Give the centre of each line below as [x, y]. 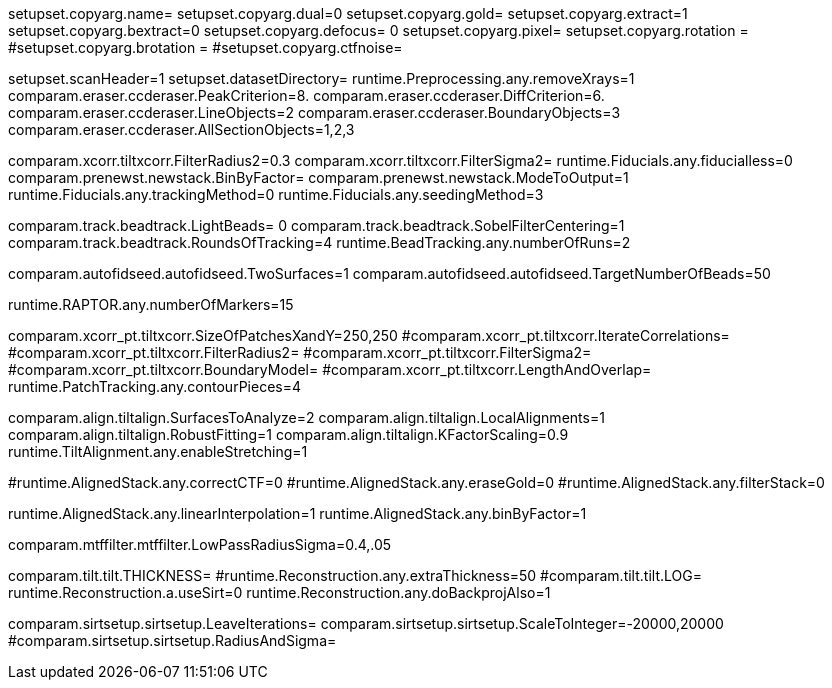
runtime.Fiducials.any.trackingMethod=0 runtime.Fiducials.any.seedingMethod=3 [276, 194]
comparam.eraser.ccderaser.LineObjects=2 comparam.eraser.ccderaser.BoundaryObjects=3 [314, 112]
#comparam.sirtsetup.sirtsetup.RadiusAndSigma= [172, 640]
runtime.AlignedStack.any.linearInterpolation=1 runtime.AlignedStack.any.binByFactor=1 [297, 513]
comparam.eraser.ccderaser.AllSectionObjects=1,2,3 [181, 129]
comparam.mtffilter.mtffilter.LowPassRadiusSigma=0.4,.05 [200, 544]
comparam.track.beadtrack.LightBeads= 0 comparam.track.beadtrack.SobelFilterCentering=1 [316, 225]
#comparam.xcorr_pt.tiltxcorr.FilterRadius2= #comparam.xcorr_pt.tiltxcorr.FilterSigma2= [300, 352]
